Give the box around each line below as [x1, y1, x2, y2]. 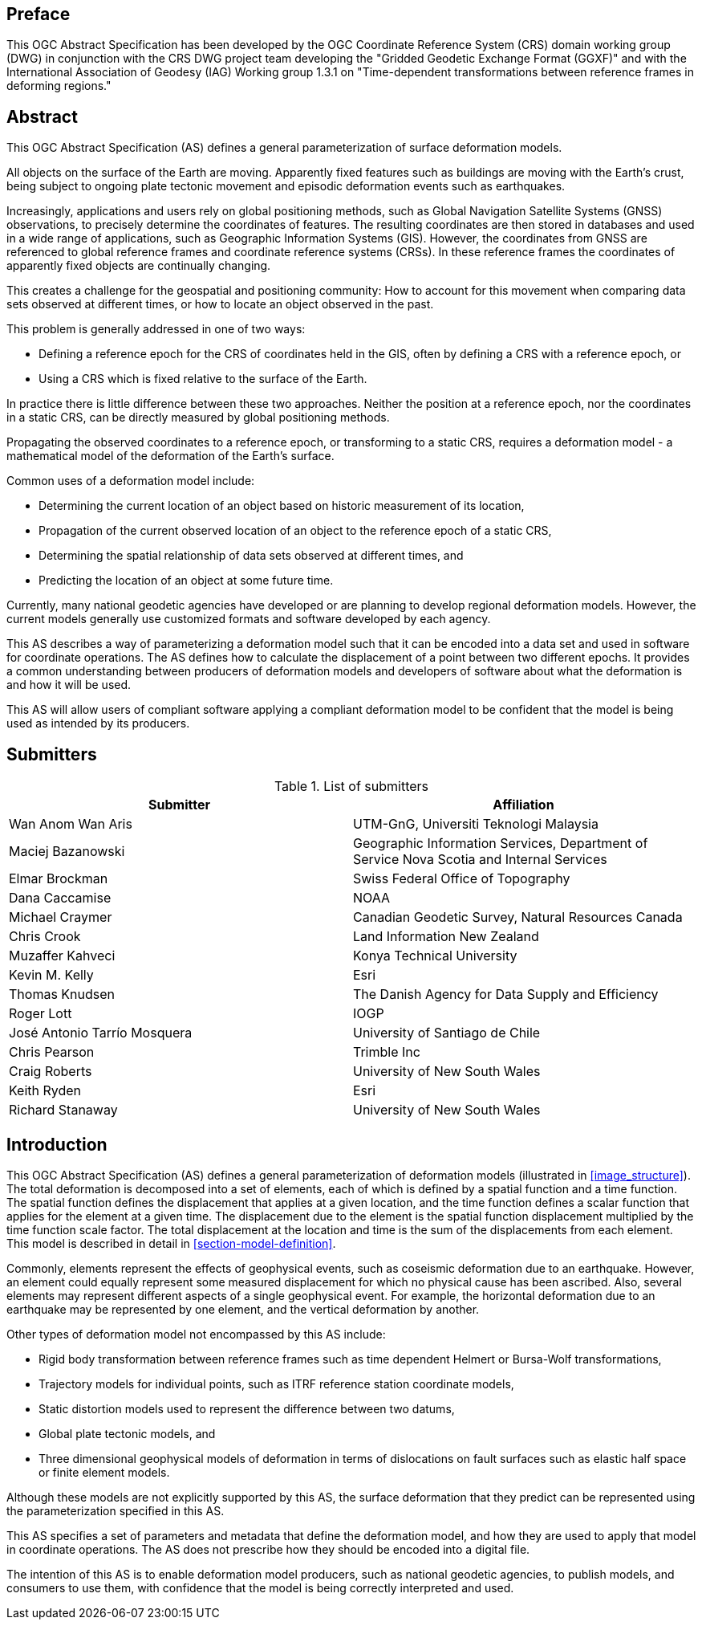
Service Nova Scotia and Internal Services [353, 851, 607, 868]
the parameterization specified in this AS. [6, 1503, 225, 1518]
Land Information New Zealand [353, 928, 539, 945]
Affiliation [493, 797, 554, 813]
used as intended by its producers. [6, 716, 190, 731]
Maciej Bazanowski [9, 843, 125, 860]
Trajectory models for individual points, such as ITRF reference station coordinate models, [39, 1376, 514, 1391]
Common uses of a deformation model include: [6, 474, 255, 488]
